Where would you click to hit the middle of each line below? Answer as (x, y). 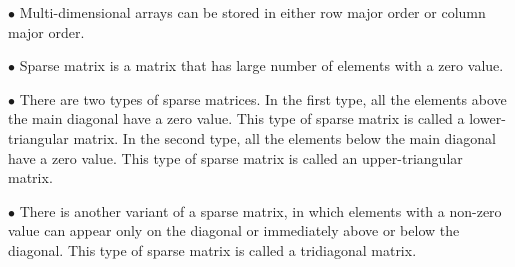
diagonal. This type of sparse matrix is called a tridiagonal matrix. (212, 249)
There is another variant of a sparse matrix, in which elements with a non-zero (260, 210)
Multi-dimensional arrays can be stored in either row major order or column (252, 12)
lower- (487, 118)
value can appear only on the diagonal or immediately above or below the (234, 230)
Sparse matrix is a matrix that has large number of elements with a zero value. (261, 65)
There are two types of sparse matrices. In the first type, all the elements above (263, 98)
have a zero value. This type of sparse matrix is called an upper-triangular (235, 157)
